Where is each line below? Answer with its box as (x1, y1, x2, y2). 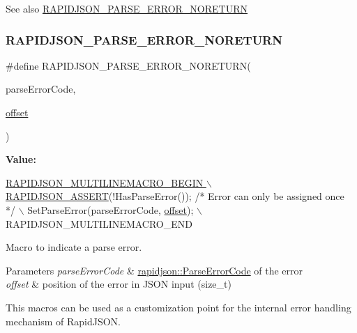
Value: (6, 152, 36, 166)
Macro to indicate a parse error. (6, 240, 142, 254)
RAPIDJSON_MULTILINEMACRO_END (6, 216, 192, 231)
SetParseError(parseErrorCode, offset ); (27, 202, 194, 217)
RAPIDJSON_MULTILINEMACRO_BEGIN (6, 175, 204, 189)
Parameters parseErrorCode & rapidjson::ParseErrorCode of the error (6, 263, 303, 277)
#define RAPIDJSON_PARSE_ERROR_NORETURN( (6, 58, 251, 72)
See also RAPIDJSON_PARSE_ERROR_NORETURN (6, 1, 248, 15)
